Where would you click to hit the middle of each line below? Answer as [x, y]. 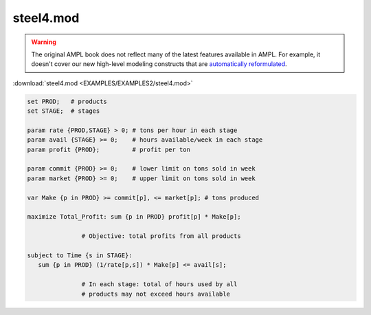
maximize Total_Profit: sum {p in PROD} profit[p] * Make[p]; [134, 217]
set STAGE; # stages [64, 111]
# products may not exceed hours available [156, 294]
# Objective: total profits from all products [161, 236]
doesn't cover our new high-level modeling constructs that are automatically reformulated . [159, 64]
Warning [44, 42]
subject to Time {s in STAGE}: [80, 255]
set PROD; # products [67, 101]
